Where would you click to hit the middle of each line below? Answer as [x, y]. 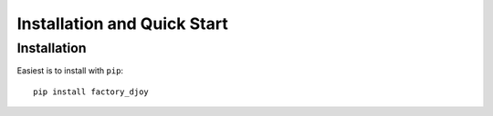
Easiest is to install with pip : [70, 71]
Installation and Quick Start [122, 24]
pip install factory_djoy [91, 92]
